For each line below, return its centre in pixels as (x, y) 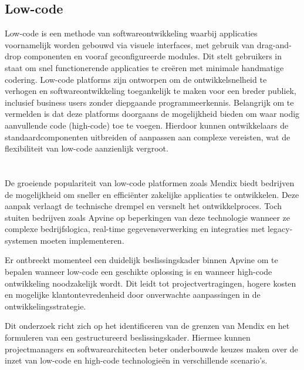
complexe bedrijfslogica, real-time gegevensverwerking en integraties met (135, 229)
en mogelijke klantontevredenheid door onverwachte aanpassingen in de (133, 295)
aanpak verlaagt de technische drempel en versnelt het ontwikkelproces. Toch (143, 206)
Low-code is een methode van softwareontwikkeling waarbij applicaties (131, 33)
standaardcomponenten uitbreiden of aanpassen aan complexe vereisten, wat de (148, 137)
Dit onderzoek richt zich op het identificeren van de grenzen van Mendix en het (147, 326)
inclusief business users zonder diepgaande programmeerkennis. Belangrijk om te (149, 102)
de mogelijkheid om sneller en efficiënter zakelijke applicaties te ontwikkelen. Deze (152, 194)
